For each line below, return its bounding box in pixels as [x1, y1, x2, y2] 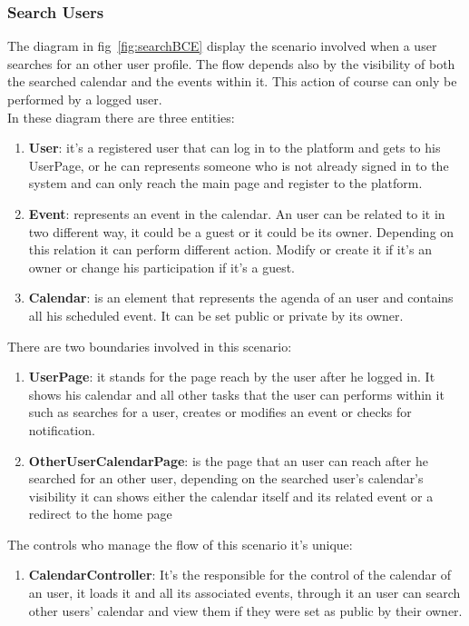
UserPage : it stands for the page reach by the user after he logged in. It [28, 367, 435, 386]
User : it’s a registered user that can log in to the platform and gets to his [28, 138, 441, 157]
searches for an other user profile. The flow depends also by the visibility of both [7, 54, 455, 73]
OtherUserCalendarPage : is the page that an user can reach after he [28, 451, 428, 470]
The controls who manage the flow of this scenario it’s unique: [7, 534, 353, 553]
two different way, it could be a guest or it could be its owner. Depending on [28, 222, 454, 241]
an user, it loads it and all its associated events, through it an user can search [28, 583, 461, 602]
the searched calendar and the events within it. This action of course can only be [7, 72, 457, 91]
